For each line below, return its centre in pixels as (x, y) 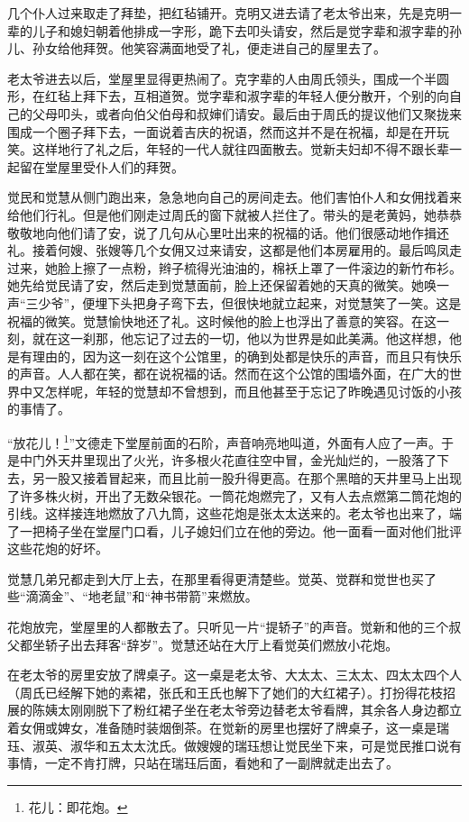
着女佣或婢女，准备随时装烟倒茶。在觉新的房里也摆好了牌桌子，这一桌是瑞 (228, 728)
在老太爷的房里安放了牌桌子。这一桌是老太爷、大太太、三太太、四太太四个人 (234, 675)
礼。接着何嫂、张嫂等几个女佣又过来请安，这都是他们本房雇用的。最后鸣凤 (228, 250)
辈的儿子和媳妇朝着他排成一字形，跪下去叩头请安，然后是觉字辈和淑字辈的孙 (234, 30)
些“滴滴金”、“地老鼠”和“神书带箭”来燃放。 (133, 596)
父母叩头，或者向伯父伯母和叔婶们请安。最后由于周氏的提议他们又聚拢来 (247, 113)
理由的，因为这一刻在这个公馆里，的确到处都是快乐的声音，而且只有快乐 (247, 356)
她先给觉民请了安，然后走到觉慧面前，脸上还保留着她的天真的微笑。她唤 (222, 285)
